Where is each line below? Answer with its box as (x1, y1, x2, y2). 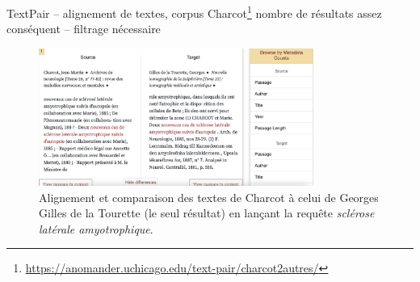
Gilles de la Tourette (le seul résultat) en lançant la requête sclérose (39, 204, 375, 221)
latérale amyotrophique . (39, 220, 153, 237)
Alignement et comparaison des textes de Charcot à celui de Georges (39, 188, 379, 205)
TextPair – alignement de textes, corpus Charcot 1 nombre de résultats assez (6, 2, 382, 21)
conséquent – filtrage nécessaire (6, 20, 161, 37)
